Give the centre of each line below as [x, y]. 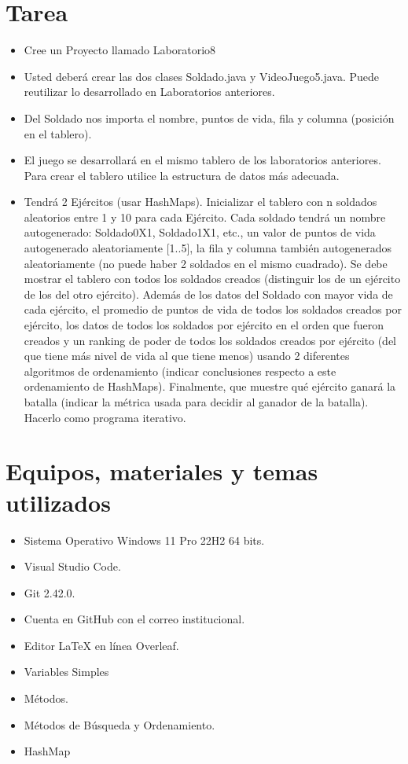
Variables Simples [66, 672]
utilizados [58, 502]
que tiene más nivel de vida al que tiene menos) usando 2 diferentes [187, 356]
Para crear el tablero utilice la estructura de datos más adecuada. [182, 175]
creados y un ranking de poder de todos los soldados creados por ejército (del [210, 340]
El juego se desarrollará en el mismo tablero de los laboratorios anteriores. [202, 160]
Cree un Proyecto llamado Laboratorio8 [120, 50]
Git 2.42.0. [50, 592]
